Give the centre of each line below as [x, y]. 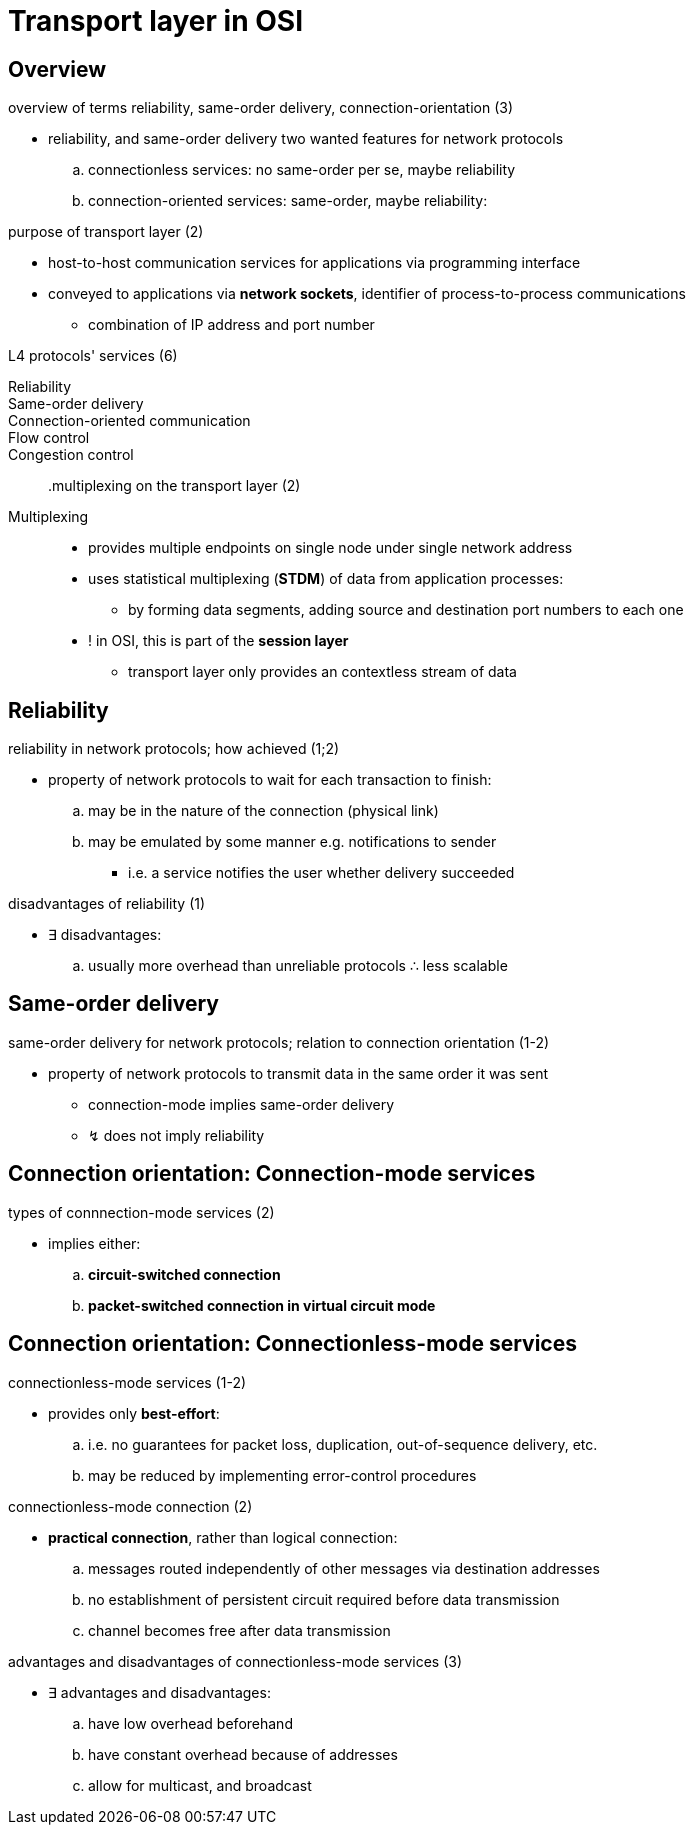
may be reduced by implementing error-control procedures [282, 1475]
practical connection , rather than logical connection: [223, 1537]
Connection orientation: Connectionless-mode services [292, 1344]
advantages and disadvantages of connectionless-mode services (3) [235, 1661]
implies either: [94, 1243]
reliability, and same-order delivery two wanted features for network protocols [306, 139]
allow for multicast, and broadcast [200, 1785]
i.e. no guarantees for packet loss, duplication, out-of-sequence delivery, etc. [343, 1444]
